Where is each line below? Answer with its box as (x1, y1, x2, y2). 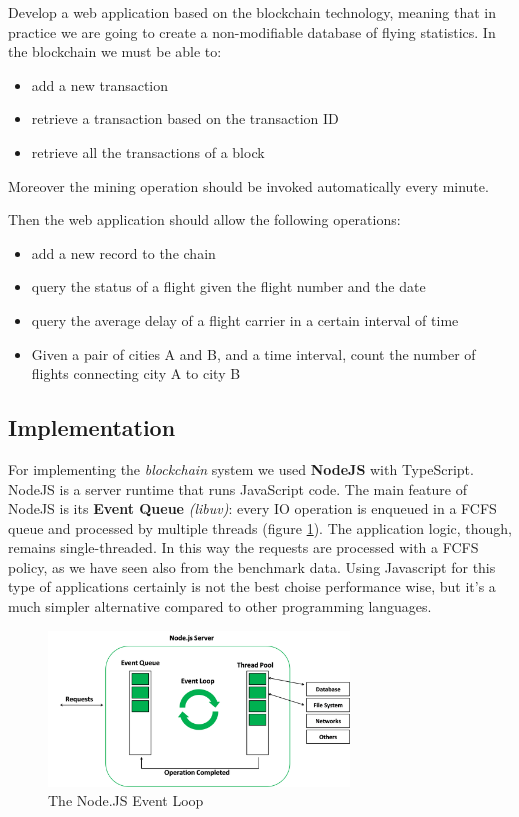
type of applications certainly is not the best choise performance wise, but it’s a (8, 576, 496, 597)
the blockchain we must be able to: (8, 41, 222, 62)
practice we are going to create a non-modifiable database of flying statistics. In (8, 21, 496, 42)
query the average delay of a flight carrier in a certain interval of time (31, 309, 459, 330)
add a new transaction (31, 74, 169, 95)
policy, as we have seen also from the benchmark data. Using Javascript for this (8, 556, 496, 577)
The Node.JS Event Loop (48, 790, 204, 811)
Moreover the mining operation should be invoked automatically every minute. (8, 175, 489, 196)
